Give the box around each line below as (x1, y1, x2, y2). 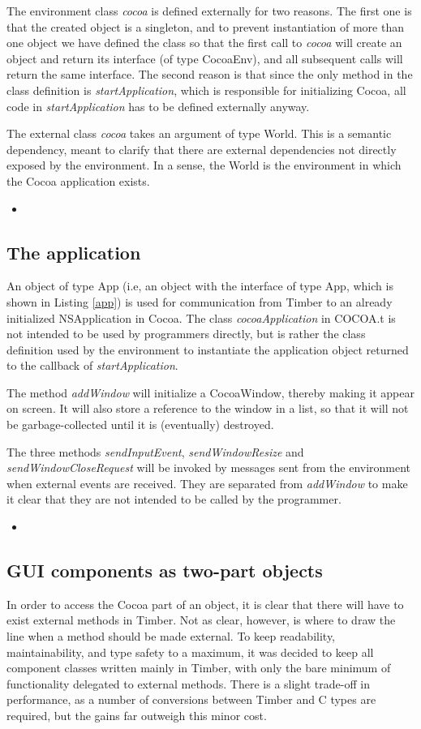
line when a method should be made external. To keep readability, (6, 628, 336, 645)
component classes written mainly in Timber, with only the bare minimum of (6, 659, 391, 676)
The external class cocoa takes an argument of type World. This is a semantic (6, 125, 392, 142)
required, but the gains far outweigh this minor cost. (6, 707, 267, 723)
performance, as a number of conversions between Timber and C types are (6, 691, 376, 708)
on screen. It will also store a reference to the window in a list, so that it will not (6, 400, 409, 417)
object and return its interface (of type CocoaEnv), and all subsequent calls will (6, 49, 403, 66)
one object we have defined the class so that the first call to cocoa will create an (6, 34, 402, 51)
